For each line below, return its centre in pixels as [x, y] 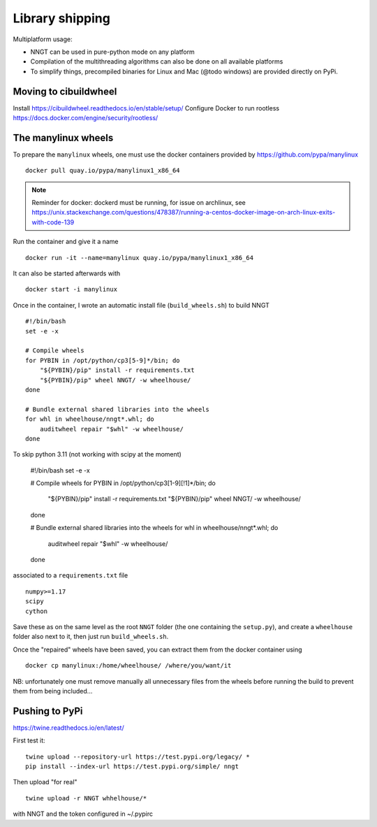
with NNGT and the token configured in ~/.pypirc [83, 814]
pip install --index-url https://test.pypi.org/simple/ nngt [132, 767]
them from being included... [53, 691]
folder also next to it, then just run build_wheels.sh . [91, 637]
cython [37, 611]
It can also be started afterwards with [67, 273]
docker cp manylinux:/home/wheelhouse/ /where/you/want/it [128, 666]
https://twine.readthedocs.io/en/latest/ [69, 728]
